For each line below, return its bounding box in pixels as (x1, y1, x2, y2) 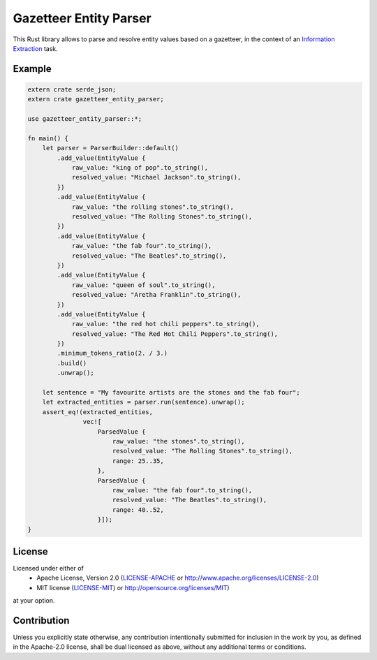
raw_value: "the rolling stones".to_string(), (71, 203, 234, 211)
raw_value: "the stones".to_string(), (112, 437, 245, 445)
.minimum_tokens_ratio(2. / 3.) (57, 349, 168, 358)
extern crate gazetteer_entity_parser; (27, 95, 164, 103)
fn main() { (27, 134, 69, 142)
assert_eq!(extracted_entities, (42, 408, 154, 416)
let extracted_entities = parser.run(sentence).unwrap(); (42, 398, 245, 406)
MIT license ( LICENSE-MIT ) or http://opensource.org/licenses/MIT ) (36, 583, 230, 592)
